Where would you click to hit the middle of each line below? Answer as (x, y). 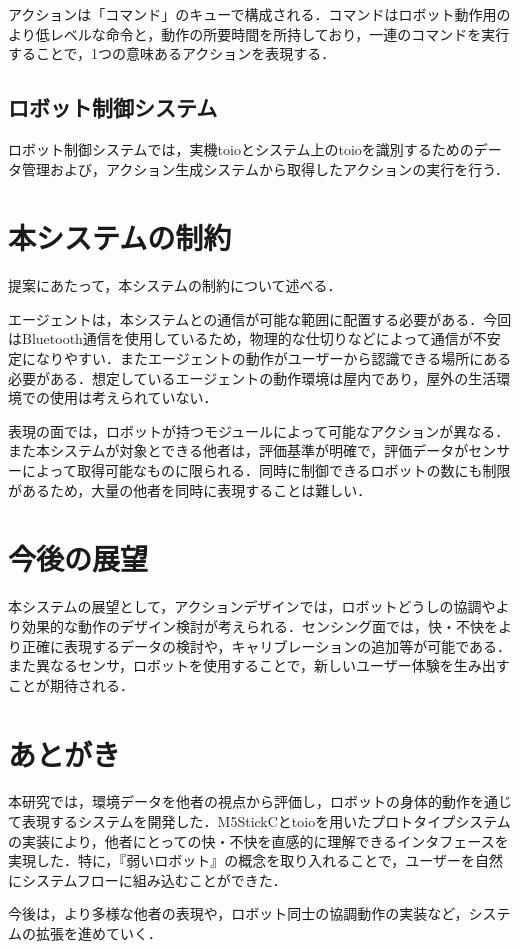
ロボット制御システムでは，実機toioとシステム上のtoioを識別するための (241, 148)
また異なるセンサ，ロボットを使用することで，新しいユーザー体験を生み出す (259, 665)
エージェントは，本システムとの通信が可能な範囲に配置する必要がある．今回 (260, 318)
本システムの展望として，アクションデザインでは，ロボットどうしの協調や (252, 606)
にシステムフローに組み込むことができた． (147, 879)
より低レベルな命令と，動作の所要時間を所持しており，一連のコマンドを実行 (259, 33)
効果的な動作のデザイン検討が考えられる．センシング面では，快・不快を (259, 625)
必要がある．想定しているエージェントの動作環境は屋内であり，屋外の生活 (252, 377)
